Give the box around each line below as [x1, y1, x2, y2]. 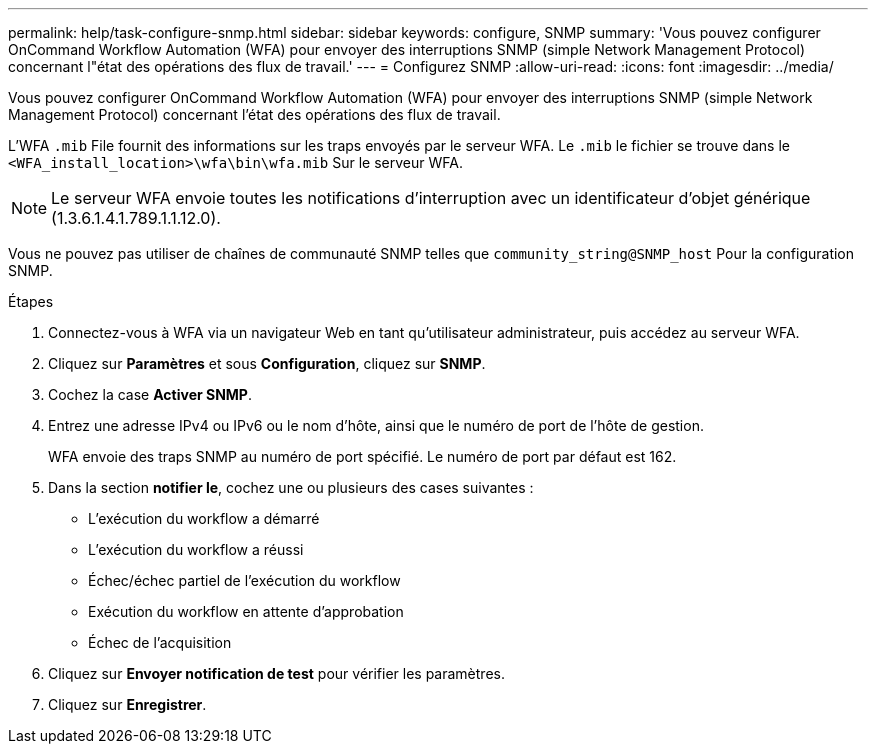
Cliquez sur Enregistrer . [48, 696, 207, 713]
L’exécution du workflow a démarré [88, 510, 320, 527]
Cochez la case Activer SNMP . [48, 386, 252, 403]
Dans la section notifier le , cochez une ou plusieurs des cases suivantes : [48, 479, 534, 496]
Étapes [8, 293, 54, 310]
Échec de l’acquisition [88, 634, 232, 651]
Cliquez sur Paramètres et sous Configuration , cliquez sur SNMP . [48, 355, 486, 372]
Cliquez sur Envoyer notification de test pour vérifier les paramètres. [48, 665, 505, 682]
